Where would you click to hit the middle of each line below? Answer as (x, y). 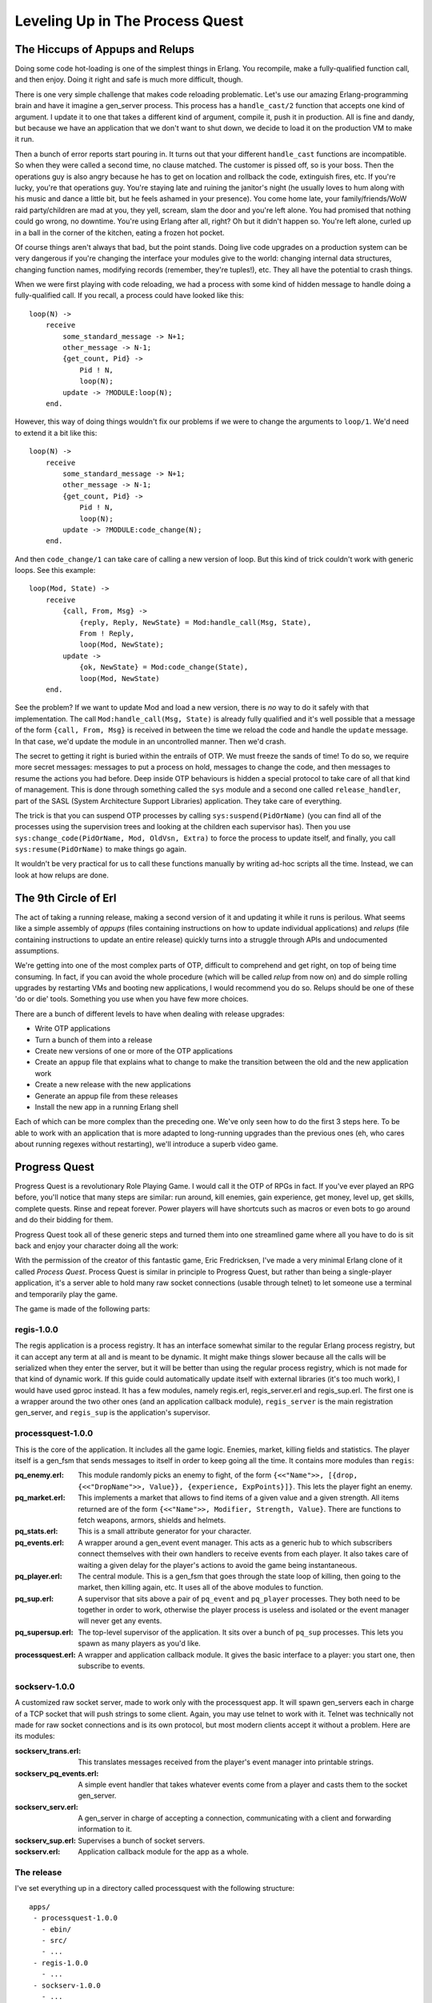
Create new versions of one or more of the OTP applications (134, 1051)
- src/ (54, 1940)
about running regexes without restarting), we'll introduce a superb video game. (146, 1144)
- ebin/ (56, 1929)
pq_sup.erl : (34, 1598)
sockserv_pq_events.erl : (57, 1773)
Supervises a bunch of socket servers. (142, 1840)
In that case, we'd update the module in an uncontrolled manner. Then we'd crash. (150, 741)
